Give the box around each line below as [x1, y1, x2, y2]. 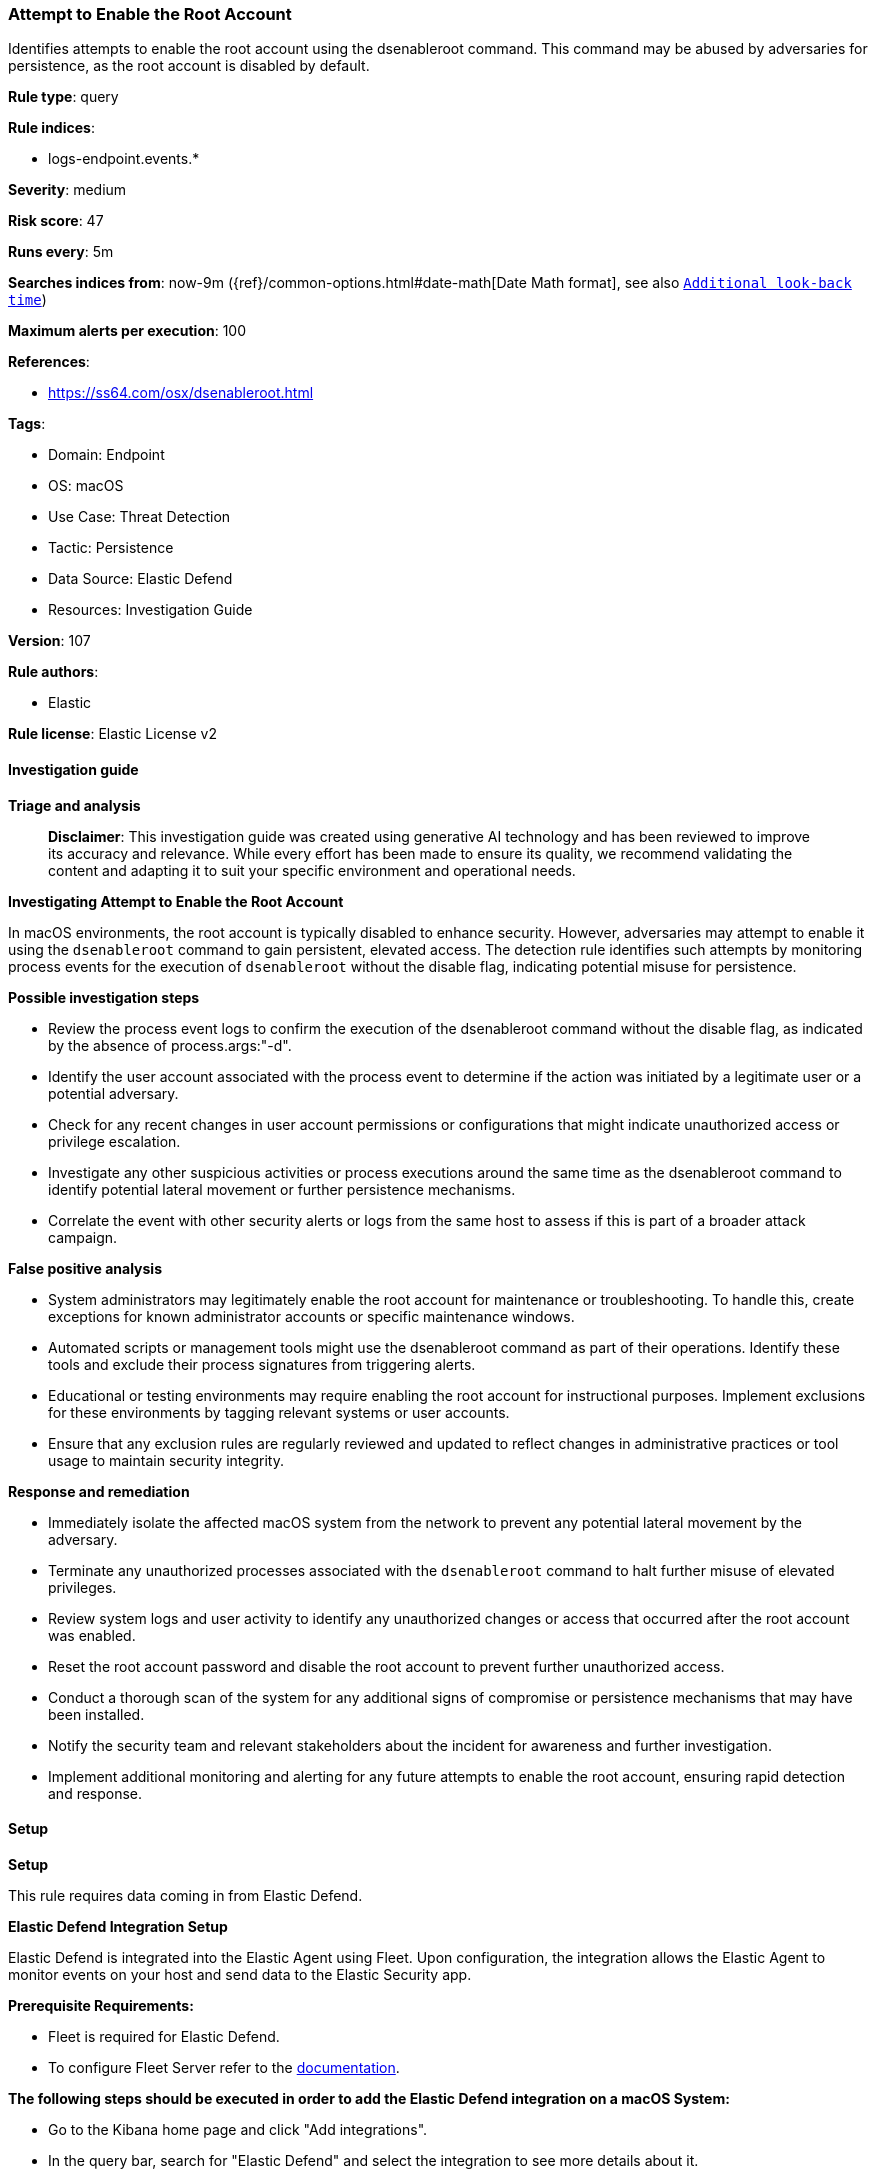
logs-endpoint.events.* [48, 150, 200, 168]
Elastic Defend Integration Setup [8, 1917, 228, 1935]
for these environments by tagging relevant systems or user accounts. [48, 1403, 510, 1421]
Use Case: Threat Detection [48, 508, 231, 526]
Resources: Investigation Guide [48, 601, 253, 619]
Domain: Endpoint [48, 446, 165, 464]
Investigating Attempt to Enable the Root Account [8, 892, 344, 910]
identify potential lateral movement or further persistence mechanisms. [48, 1180, 516, 1198]
